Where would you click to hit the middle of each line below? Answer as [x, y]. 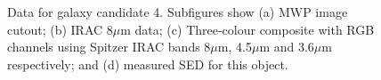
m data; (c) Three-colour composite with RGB [247, 29]
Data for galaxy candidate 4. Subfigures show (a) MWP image [178, 12]
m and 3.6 [287, 47]
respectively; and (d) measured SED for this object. [148, 64]
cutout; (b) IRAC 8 [60, 29]
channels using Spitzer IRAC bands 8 [109, 47]
